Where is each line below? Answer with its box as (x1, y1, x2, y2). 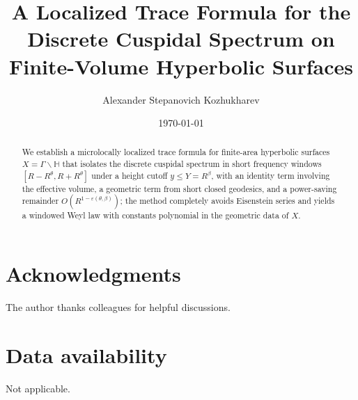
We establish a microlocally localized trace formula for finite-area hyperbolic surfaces (22, 146, 330, 158)
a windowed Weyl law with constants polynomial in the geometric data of (22, 209, 289, 221)
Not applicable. (6, 381, 70, 395)
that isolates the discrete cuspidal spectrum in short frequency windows (62, 158, 322, 170)
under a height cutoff (91, 169, 168, 181)
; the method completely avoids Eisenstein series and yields (120, 195, 335, 207)
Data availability (6, 340, 167, 369)
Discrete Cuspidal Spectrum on (27, 24, 335, 53)
